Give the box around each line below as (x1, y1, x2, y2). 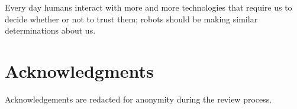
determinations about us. (5, 24, 96, 37)
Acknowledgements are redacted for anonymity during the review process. (5, 93, 272, 105)
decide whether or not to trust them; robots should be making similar (5, 12, 258, 25)
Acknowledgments (5, 58, 154, 82)
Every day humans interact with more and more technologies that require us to (5, 1, 292, 13)
